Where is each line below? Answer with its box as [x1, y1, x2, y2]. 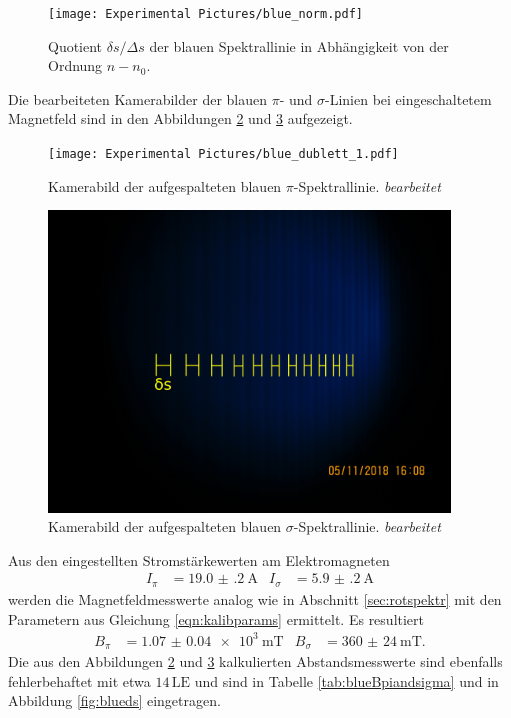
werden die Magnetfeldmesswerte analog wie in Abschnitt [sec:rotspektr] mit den [8, 588, 502, 609]
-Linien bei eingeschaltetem [324, 88, 492, 109]
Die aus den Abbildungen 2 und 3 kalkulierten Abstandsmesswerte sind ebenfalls [8, 651, 503, 672]
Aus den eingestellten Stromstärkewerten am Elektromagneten [8, 549, 390, 570]
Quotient [48, 35, 103, 56]
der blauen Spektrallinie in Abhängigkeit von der [149, 35, 449, 56]
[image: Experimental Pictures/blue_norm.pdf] [48, 7, 363, 21]
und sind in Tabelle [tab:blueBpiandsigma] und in [194, 670, 499, 691]
